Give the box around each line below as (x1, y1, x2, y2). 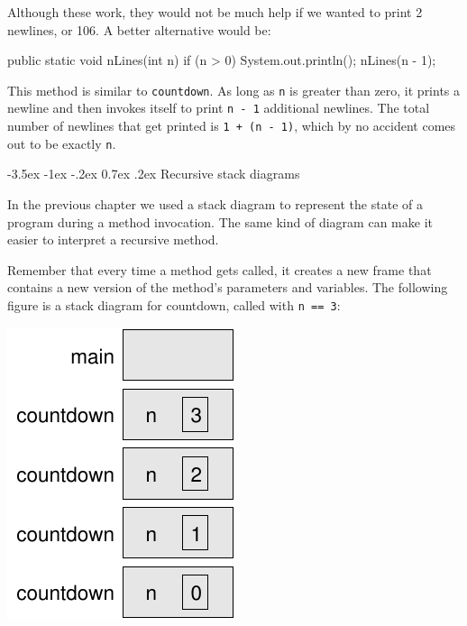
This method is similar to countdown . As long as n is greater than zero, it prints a (7, 80, 461, 99)
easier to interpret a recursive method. (7, 230, 219, 249)
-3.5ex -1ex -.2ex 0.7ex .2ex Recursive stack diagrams (7, 164, 300, 183)
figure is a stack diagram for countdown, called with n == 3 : (7, 295, 341, 314)
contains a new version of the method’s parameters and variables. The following (7, 278, 448, 297)
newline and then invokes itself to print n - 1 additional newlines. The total (7, 98, 430, 117)
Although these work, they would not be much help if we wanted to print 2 (7, 3, 423, 21)
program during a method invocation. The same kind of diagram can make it (7, 212, 433, 231)
